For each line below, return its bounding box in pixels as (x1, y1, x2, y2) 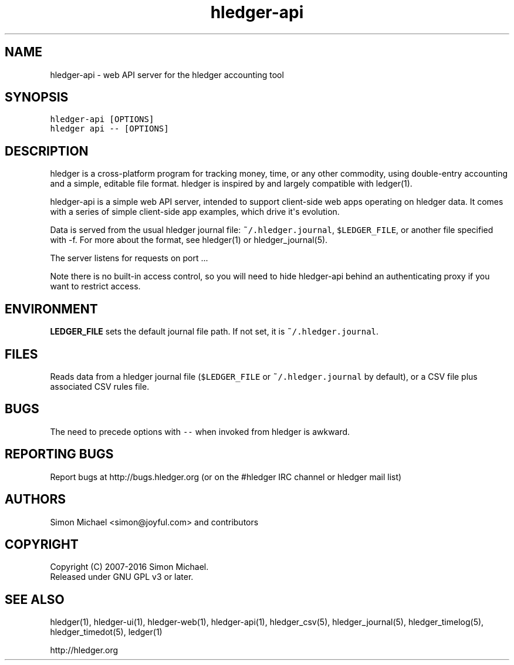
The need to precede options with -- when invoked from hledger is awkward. (50, 426, 350, 437)
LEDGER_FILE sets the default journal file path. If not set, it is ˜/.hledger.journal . (50, 326, 379, 337)
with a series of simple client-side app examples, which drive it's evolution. (50, 207, 340, 217)
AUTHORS (5, 492, 66, 507)
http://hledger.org (50, 645, 119, 656)
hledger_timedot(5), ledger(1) (50, 627, 163, 637)
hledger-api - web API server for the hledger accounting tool (50, 69, 284, 80)
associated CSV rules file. (50, 381, 150, 391)
